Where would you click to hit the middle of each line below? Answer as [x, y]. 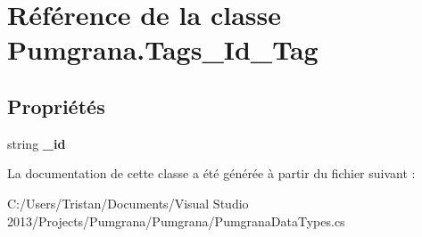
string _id [37, 143]
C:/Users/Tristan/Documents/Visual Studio [128, 203]
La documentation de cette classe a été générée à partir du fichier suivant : [211, 173]
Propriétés [56, 106]
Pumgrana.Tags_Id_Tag [163, 49]
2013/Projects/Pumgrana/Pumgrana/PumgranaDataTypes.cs [176, 221]
